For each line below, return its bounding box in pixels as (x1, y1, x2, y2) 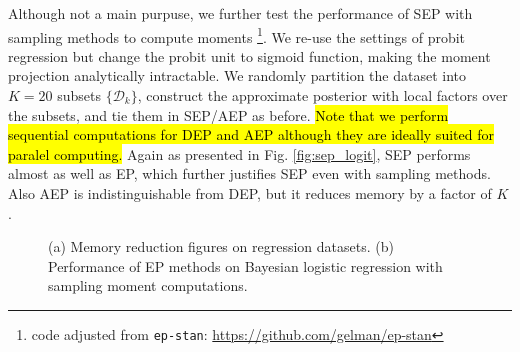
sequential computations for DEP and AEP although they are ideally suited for (8, 124, 494, 145)
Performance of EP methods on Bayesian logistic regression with (48, 255, 443, 276)
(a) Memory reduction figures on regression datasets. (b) (48, 236, 394, 257)
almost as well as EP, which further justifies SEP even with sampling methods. (8, 163, 491, 184)
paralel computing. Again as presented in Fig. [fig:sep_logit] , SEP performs (8, 143, 471, 164)
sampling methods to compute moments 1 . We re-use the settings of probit (8, 23, 466, 47)
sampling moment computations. (48, 275, 248, 296)
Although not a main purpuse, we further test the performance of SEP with (8, 3, 473, 23)
